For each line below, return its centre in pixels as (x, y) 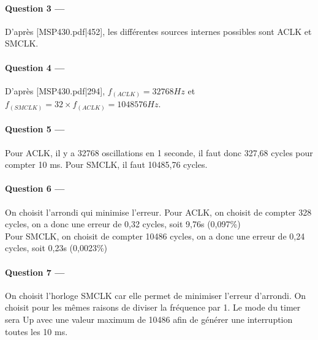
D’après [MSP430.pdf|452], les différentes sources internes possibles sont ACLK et (158, 31)
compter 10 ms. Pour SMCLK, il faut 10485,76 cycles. (106, 164)
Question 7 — (35, 272)
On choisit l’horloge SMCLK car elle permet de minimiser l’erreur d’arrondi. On (156, 295)
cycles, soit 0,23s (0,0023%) (56, 248)
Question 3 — (35, 8)
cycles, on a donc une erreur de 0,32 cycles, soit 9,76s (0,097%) (123, 224)
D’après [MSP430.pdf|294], (55, 90)
